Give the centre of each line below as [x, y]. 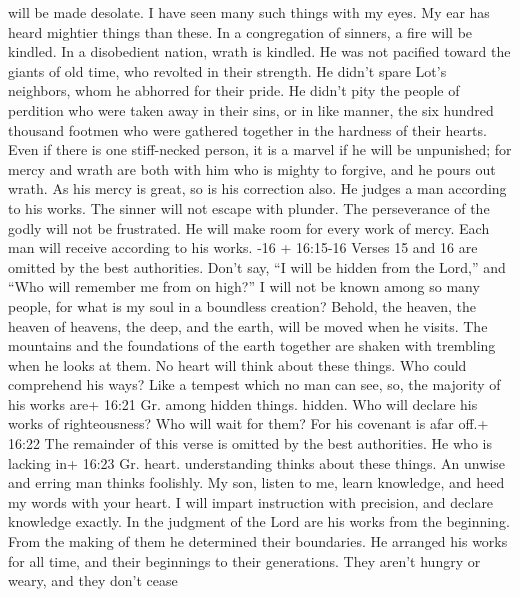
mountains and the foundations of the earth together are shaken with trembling [252, 345]
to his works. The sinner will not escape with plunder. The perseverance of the [249, 207]
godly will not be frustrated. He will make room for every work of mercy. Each [249, 227]
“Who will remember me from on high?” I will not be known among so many [244, 286]
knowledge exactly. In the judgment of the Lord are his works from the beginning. [259, 521]
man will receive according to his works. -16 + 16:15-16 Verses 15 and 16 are [243, 247]
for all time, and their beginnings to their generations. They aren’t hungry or [244, 560]
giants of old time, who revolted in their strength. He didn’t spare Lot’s [227, 70]
